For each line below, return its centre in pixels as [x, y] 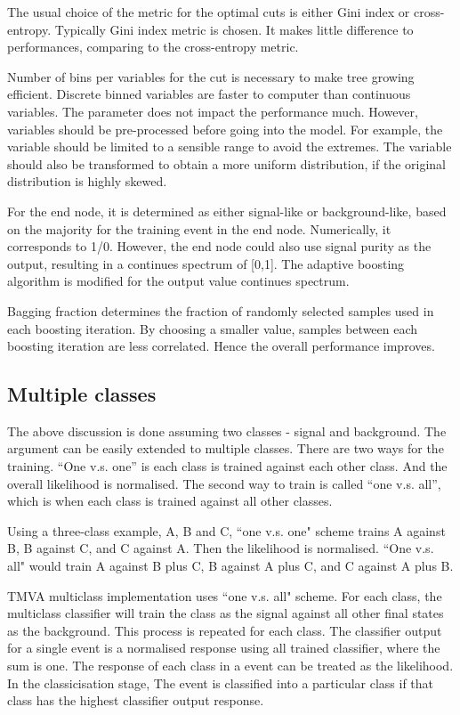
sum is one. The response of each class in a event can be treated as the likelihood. [230, 666]
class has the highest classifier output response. [136, 700]
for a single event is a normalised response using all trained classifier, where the [224, 648]
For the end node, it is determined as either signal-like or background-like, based [227, 211]
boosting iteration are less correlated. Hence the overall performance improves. [221, 346]
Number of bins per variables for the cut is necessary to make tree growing [211, 76]
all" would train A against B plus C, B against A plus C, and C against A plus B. [230, 566]
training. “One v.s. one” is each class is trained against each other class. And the [227, 466]
